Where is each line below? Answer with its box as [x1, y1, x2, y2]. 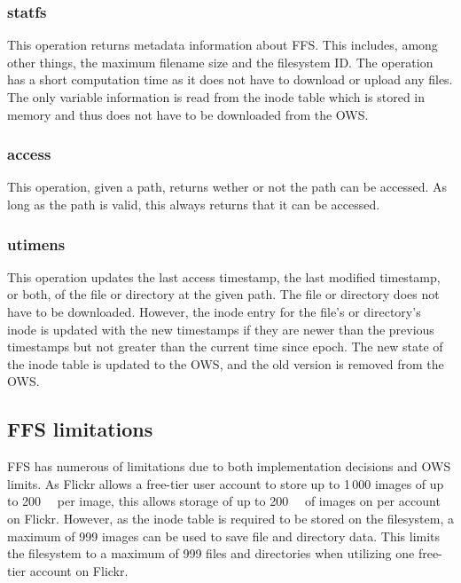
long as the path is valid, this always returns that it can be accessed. [7, 195, 380, 213]
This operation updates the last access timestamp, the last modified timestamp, [7, 267, 441, 286]
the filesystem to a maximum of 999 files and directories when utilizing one [7, 544, 415, 563]
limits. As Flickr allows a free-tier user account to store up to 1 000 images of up [7, 474, 444, 492]
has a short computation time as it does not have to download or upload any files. [7, 70, 453, 89]
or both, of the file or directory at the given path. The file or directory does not [7, 285, 440, 303]
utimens [7, 232, 66, 255]
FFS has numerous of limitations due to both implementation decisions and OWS [7, 457, 451, 476]
